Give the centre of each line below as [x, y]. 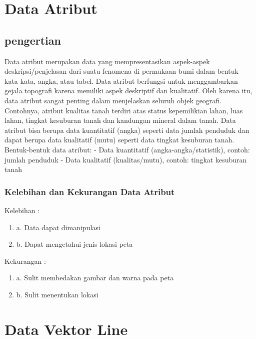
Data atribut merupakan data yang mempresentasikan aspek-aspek [107, 61]
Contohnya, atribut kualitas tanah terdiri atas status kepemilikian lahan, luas [124, 110]
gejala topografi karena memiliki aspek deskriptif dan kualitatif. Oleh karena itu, [128, 91]
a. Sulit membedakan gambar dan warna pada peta [95, 278]
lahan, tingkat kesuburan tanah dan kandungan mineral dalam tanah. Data [120, 120]
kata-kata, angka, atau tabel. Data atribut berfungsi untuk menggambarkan [121, 80]
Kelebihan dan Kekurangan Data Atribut [90, 191]
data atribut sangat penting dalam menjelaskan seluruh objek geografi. [113, 100]
